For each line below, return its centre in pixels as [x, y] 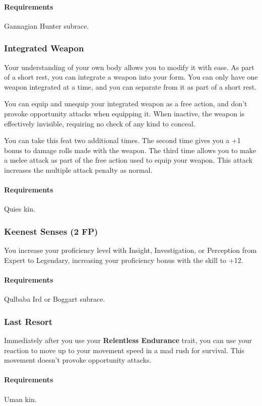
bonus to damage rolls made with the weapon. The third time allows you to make [130, 150]
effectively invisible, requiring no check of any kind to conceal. [100, 123]
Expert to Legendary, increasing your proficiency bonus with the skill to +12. [124, 260]
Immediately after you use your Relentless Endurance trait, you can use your [128, 340]
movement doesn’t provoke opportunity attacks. [78, 360]
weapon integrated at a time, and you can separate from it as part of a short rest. [130, 86]
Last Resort [28, 321]
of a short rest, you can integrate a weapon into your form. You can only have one [131, 77]
